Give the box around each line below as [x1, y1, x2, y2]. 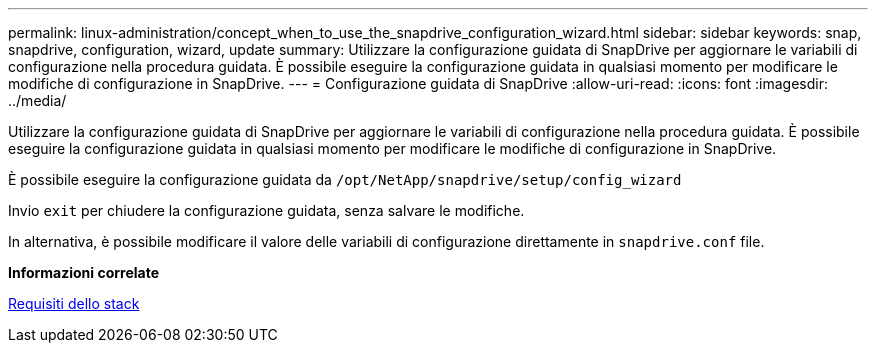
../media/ [8, 92, 67, 109]
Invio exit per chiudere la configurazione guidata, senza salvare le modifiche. [8, 202, 525, 219]
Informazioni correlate [8, 264, 160, 281]
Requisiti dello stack [8, 295, 140, 312]
